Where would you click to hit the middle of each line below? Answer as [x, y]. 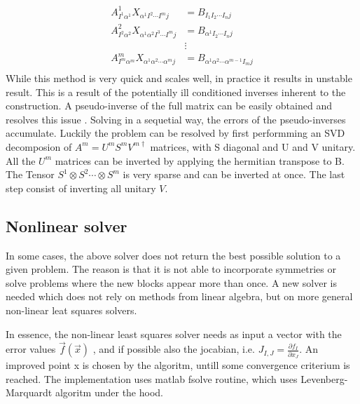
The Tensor [30, 174]
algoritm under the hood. [109, 392]
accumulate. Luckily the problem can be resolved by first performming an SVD [175, 133]
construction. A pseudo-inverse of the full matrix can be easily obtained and [169, 106]
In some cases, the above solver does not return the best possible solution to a [173, 255]
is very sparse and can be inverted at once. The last [234, 174]
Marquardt [29, 392]
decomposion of [39, 146]
